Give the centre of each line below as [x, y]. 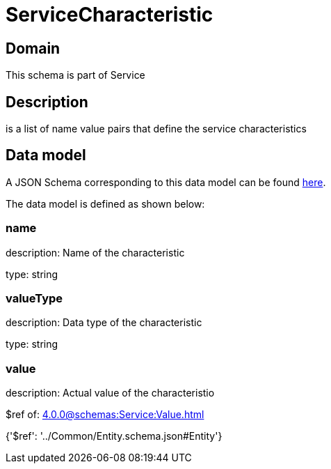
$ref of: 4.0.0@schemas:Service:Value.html [105, 415]
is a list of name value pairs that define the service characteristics [156, 129]
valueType [34, 298]
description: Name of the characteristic [95, 252]
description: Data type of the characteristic [104, 323]
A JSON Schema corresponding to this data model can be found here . [166, 182]
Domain [33, 48]
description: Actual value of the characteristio [110, 393]
